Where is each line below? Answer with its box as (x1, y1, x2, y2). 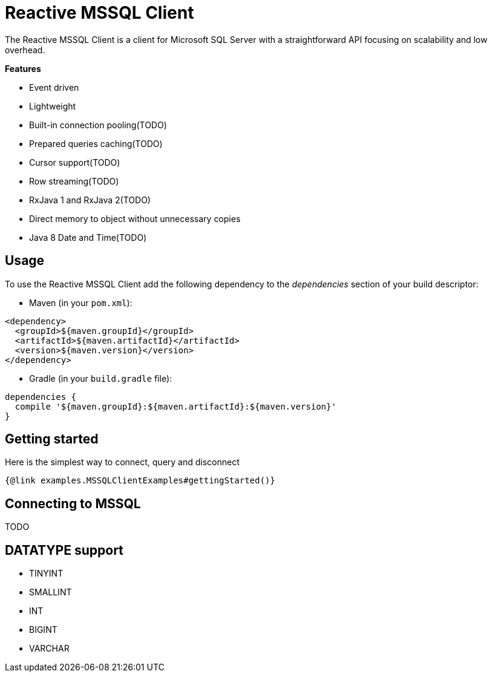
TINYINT (29, 568, 64, 579)
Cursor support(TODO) (29, 157, 120, 168)
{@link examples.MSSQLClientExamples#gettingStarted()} (5, 476, 275, 486)
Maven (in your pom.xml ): (29, 297, 133, 308)
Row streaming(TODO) (29, 175, 119, 186)
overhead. (5, 44, 45, 55)
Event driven (29, 82, 79, 93)
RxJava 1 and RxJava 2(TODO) (29, 194, 151, 205)
